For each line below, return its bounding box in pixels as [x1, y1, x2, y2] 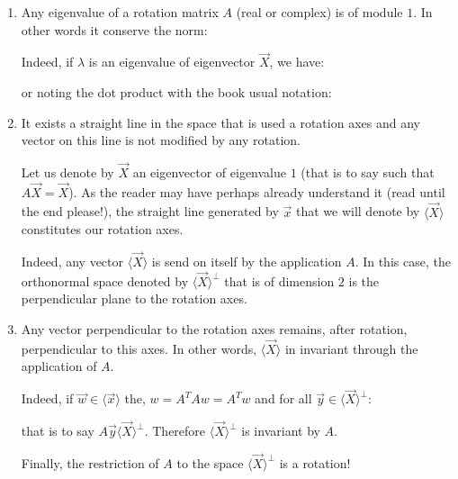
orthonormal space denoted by [21, 271, 189, 290]
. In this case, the [355, 252, 451, 271]
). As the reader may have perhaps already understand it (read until [68, 182, 445, 201]
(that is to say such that [301, 163, 435, 181]
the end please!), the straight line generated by [21, 202, 279, 221]
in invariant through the [284, 339, 418, 357]
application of [21, 357, 97, 375]
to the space [176, 453, 244, 472]
